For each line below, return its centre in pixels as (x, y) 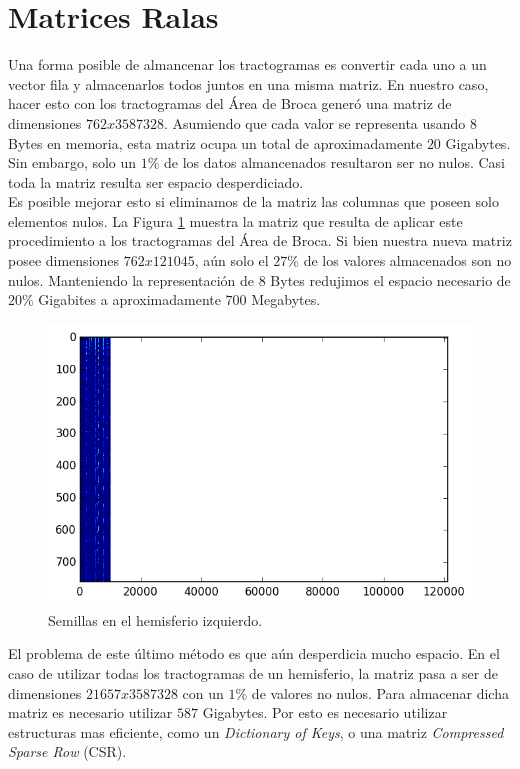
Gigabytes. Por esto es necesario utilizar (325, 712)
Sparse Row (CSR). (67, 751)
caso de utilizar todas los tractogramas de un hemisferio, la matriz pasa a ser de (253, 673)
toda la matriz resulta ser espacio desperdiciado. (156, 181)
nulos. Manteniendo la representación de (131, 279)
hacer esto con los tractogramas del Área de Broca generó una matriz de (230, 103)
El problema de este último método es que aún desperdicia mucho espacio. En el (254, 653)
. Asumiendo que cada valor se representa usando (314, 122)
